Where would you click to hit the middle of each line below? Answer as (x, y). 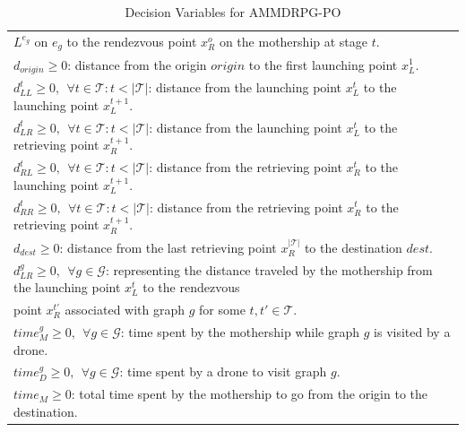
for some (222, 310)
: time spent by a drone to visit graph (223, 372)
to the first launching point (323, 64)
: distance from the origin (137, 64)
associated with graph (125, 310)
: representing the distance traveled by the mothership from (269, 269)
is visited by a (412, 331)
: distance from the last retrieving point (168, 247)
